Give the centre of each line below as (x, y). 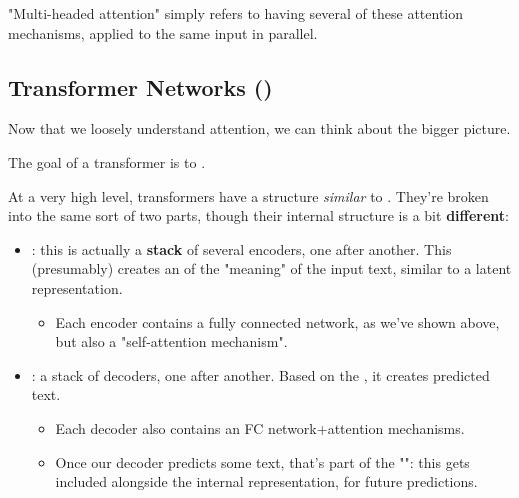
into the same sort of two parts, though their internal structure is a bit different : (258, 215)
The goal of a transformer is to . (107, 161)
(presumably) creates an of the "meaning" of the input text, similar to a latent (271, 268)
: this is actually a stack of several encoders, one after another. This (241, 248)
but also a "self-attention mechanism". (171, 341)
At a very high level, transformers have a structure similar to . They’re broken (248, 195)
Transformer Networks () (140, 86)
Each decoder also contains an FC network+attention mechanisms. (260, 427)
